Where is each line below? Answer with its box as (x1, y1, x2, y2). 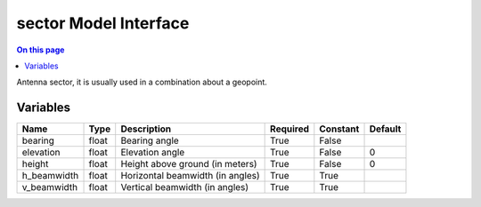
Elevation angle (120, 147, 185, 159)
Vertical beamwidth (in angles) (120, 181, 249, 194)
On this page (16, 44, 65, 55)
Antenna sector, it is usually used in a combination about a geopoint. (16, 76, 267, 88)
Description (120, 123, 172, 135)
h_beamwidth (21, 170, 79, 182)
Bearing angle (120, 134, 180, 147)
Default (369, 123, 402, 135)
